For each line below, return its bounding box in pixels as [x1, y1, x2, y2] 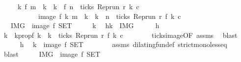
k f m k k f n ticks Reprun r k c [17, 1, 139, 11]
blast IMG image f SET [3, 48, 100, 59]
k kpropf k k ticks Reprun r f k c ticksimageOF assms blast [3, 30, 238, 40]
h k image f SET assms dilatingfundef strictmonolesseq [20, 39, 227, 49]
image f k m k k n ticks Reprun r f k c [38, 11, 181, 21]
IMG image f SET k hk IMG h [10, 20, 160, 31]
